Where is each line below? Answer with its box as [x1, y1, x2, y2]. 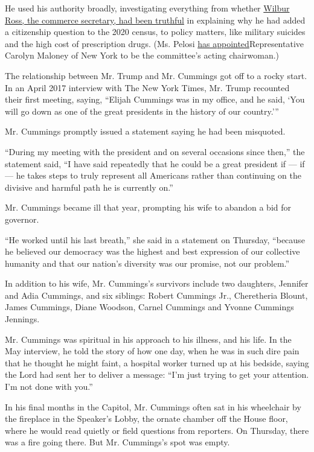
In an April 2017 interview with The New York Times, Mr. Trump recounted [5, 81, 290, 94]
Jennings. [5, 313, 40, 325]
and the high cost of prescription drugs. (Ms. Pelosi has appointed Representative [5, 37, 304, 49]
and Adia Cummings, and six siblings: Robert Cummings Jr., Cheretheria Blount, [5, 288, 308, 301]
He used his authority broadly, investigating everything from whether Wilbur [5, 2, 290, 14]
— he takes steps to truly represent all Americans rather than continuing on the [5, 169, 301, 182]
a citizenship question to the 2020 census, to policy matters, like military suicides [5, 25, 306, 38]
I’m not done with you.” [5, 380, 93, 393]
